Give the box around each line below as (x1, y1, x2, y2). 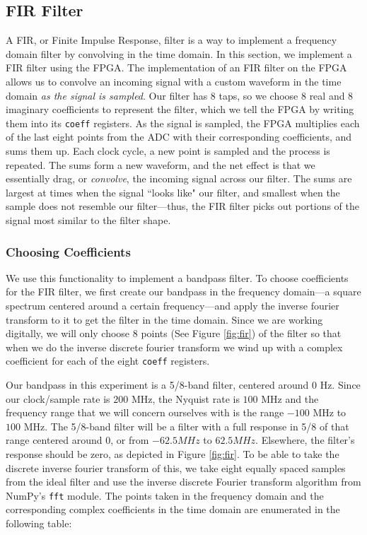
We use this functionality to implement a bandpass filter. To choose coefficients (6, 270, 349, 285)
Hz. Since (320, 377, 361, 392)
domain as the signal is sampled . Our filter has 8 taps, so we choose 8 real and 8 (6, 88, 354, 102)
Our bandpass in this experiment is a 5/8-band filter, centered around (6, 377, 309, 392)
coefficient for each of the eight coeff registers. (6, 353, 210, 368)
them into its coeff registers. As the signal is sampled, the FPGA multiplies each (6, 115, 360, 130)
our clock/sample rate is (6, 391, 110, 406)
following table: (6, 516, 72, 531)
